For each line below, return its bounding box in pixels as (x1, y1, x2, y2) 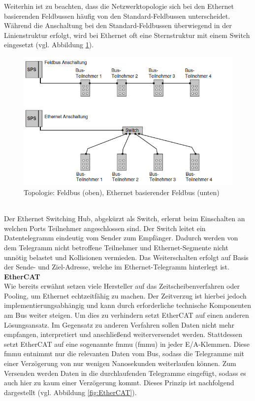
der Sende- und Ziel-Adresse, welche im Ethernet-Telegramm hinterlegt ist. (4, 262, 229, 272)
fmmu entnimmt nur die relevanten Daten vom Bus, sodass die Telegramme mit (4, 348, 245, 359)
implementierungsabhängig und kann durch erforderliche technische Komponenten (4, 300, 252, 310)
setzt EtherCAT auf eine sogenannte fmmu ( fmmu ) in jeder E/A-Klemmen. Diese (4, 338, 250, 349)
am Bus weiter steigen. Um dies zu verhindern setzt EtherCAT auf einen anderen (4, 310, 249, 320)
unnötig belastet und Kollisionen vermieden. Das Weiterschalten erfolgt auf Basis (4, 252, 249, 262)
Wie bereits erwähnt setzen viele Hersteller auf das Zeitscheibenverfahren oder (4, 281, 240, 291)
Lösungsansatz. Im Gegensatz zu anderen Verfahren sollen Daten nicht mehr (4, 319, 235, 330)
